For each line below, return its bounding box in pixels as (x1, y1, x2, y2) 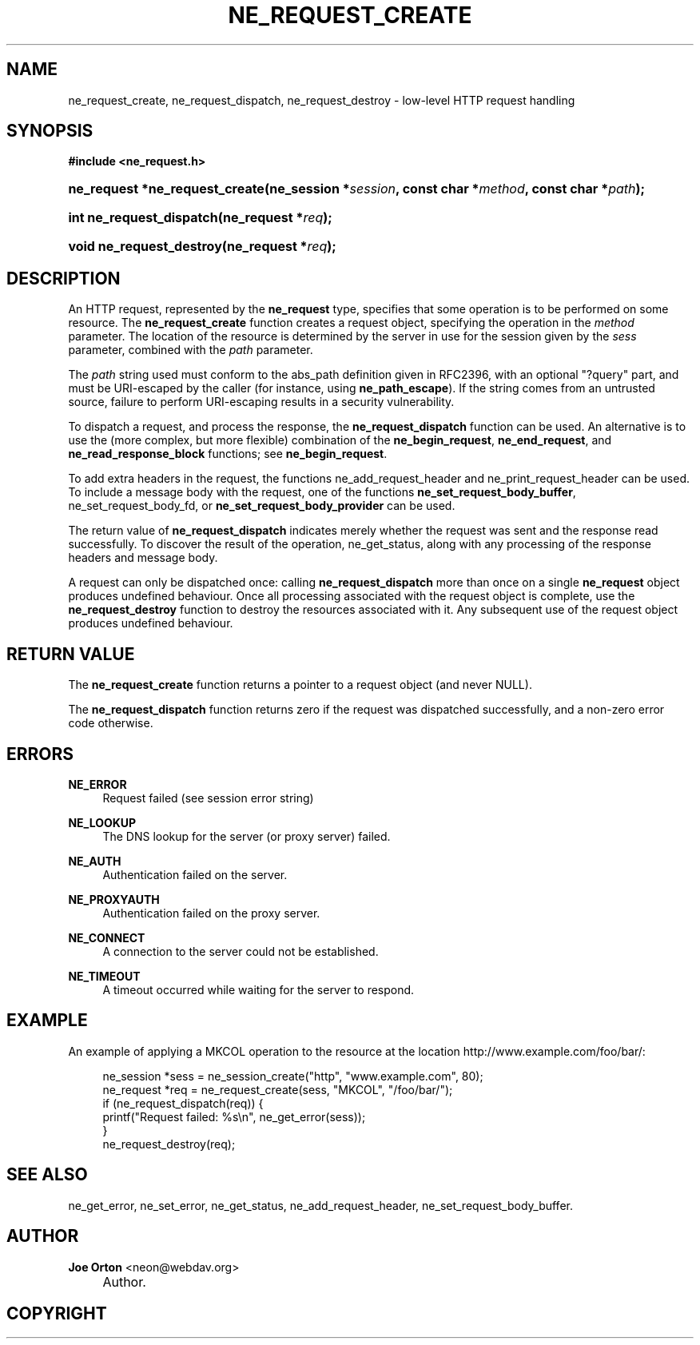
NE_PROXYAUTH (68, 892, 160, 906)
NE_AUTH (68, 854, 121, 868)
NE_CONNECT (68, 930, 145, 945)
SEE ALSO (6, 1164, 88, 1185)
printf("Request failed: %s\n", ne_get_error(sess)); (102, 1109, 366, 1124)
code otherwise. (68, 716, 153, 730)
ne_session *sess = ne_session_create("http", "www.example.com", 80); (102, 1068, 483, 1083)
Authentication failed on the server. (102, 867, 288, 881)
